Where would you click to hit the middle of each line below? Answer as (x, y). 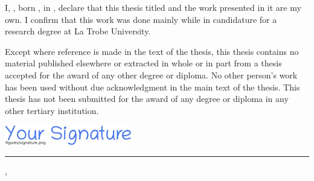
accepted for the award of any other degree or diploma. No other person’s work (151, 75)
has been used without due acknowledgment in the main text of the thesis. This (152, 87)
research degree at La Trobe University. (78, 31)
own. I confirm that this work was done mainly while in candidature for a (141, 19)
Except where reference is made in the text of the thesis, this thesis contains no (152, 51)
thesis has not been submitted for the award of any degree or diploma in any (147, 99)
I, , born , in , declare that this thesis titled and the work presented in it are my (153, 7)
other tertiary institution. (52, 110)
